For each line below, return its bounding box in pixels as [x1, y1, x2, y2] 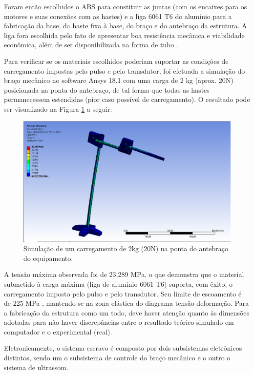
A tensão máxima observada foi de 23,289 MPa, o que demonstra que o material [4, 269, 244, 279]
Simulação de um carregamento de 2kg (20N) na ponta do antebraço [23, 243, 228, 254]
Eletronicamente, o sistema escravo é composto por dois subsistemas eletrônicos [4, 343, 242, 353]
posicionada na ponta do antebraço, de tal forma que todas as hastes [4, 84, 210, 95]
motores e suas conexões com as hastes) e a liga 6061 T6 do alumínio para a [4, 11, 232, 21]
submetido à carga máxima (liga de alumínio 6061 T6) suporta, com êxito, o [4, 278, 233, 289]
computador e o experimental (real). [4, 326, 112, 336]
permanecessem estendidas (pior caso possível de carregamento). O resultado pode [4, 94, 250, 104]
